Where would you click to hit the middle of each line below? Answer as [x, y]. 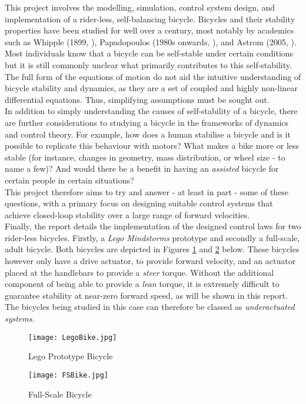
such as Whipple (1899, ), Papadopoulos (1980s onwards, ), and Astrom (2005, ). [151, 41]
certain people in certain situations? [69, 180]
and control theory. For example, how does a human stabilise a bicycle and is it [148, 134]
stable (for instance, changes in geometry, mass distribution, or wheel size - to [145, 157]
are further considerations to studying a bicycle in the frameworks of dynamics [147, 122]
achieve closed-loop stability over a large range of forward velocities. [127, 214]
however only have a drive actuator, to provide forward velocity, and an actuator [150, 261]
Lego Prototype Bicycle [71, 356]
